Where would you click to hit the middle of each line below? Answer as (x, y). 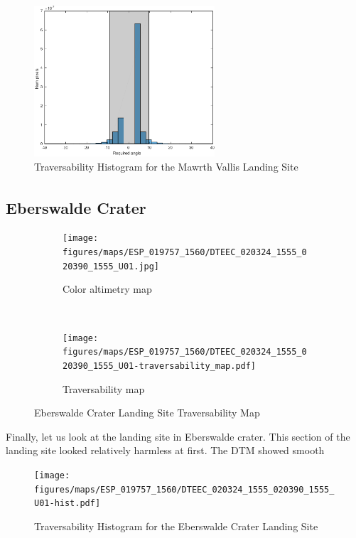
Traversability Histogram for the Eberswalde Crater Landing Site (176, 526)
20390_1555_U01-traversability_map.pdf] (160, 366)
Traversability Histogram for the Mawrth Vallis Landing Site (166, 166)
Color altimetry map (107, 289)
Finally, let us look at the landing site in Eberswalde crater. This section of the (178, 436)
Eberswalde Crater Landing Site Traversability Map (147, 413)
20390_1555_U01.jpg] (111, 266)
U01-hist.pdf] (68, 504)
